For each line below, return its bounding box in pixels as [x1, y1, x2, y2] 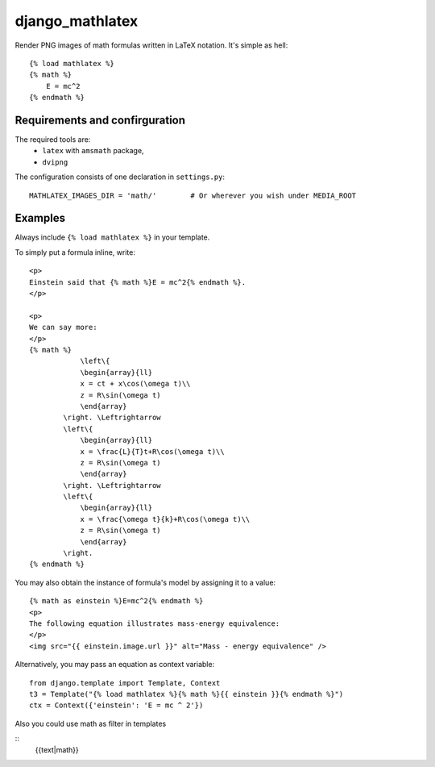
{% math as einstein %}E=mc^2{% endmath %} [29, 597, 204, 606]
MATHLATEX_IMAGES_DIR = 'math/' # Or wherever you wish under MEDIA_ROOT [29, 190, 357, 200]
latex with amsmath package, [42, 146, 144, 156]
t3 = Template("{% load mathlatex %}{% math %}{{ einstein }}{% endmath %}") [29, 690, 344, 698]
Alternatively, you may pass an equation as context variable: [14, 660, 215, 669]
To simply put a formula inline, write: [14, 247, 136, 257]
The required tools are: [14, 135, 91, 144]
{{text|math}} [35, 744, 80, 754]
